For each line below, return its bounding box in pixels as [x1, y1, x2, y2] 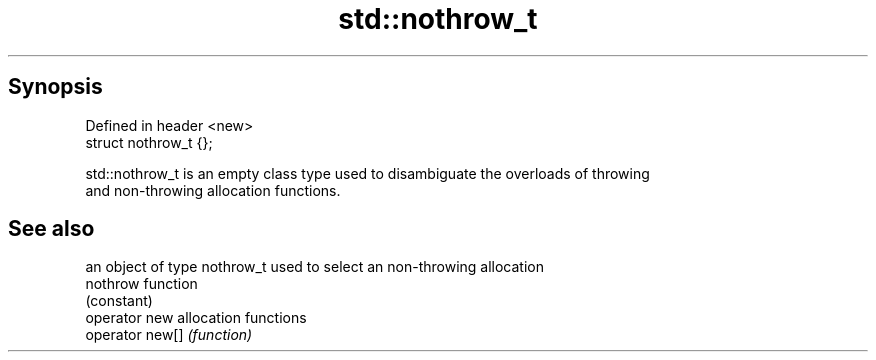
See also [8, 216, 95, 242]
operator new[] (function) [85, 326, 253, 344]
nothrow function [85, 275, 198, 293]
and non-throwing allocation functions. [85, 181, 341, 199]
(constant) [85, 292, 153, 310]
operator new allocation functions [85, 309, 307, 327]
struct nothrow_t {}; [85, 133, 213, 151]
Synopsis [8, 74, 103, 100]
